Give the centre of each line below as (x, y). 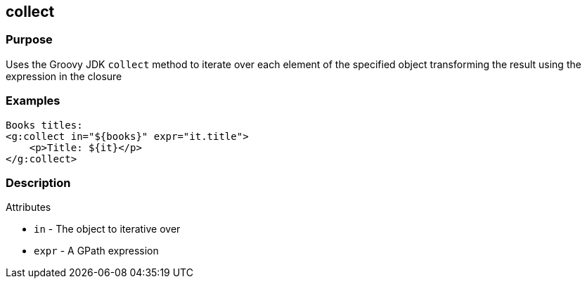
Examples (33, 101)
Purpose (29, 40)
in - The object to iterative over (107, 229)
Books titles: (44, 125)
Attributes (28, 207)
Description (38, 182)
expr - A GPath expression (96, 251)
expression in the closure (64, 76)
